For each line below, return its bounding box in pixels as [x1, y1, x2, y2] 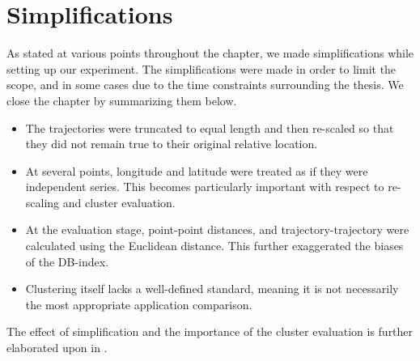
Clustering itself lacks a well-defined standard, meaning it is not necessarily [25, 280, 399, 297]
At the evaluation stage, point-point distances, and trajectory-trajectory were [25, 221, 409, 238]
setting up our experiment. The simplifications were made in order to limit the [6, 60, 397, 77]
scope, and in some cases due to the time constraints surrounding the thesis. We [6, 76, 404, 93]
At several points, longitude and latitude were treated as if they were [25, 162, 368, 179]
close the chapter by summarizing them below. [6, 91, 237, 108]
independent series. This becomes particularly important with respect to [25, 178, 384, 195]
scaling [25, 193, 60, 210]
